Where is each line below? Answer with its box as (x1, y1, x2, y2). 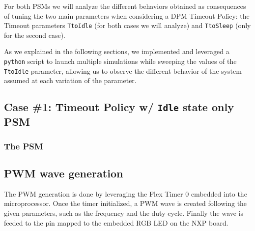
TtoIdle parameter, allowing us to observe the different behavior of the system (4, 65, 242, 76)
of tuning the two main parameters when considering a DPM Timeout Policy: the (4, 10, 250, 21)
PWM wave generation (4, 165, 123, 180)
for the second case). (4, 29, 66, 40)
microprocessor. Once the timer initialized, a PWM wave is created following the (4, 198, 247, 208)
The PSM (4, 140, 43, 152)
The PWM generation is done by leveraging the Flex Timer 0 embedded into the (4, 188, 247, 199)
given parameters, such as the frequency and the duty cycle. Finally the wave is (4, 207, 244, 218)
